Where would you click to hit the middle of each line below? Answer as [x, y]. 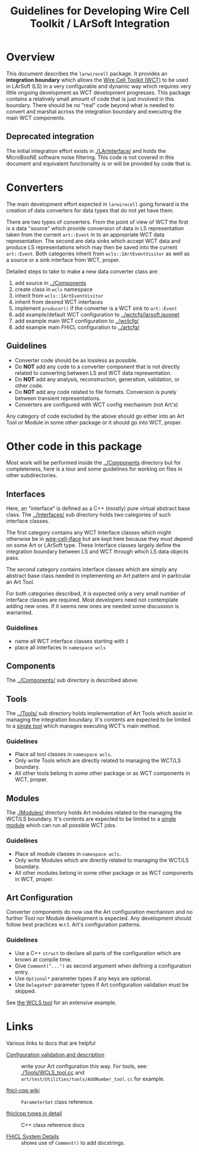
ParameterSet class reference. [57, 1101]
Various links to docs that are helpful [51, 1043]
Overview [31, 57]
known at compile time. [43, 959]
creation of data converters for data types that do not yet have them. [90, 210]
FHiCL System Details [33, 1136]
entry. [22, 972]
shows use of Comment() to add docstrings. [73, 1142]
